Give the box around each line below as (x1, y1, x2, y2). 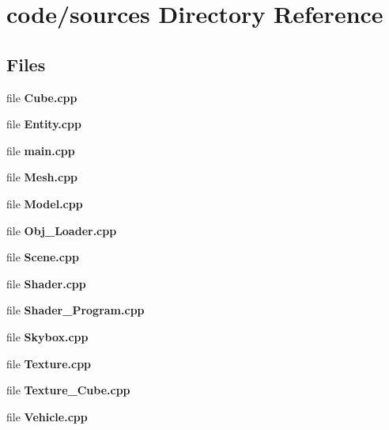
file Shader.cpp (6, 275, 86, 291)
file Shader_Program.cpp (6, 302, 145, 318)
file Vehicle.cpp (6, 408, 88, 424)
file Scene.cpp (6, 249, 79, 265)
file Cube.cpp (6, 89, 77, 105)
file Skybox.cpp (6, 328, 89, 344)
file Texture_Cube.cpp (6, 382, 130, 398)
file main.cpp (6, 142, 75, 158)
